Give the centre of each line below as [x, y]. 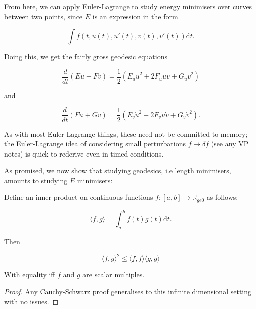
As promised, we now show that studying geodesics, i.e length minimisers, [118, 170]
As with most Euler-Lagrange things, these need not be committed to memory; [126, 134]
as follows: [222, 197]
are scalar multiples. [114, 275]
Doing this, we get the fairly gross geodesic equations [86, 57]
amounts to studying [36, 180]
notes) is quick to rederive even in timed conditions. [84, 153]
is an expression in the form [135, 16]
